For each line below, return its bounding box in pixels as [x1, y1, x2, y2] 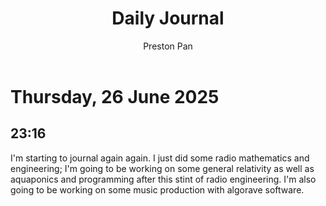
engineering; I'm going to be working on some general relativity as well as [10, 162, 315, 174]
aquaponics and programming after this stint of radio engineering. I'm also [10, 173, 317, 185]
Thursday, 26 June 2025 [10, 85, 220, 108]
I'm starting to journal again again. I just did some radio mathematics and [10, 152, 310, 164]
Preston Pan [143, 40, 193, 52]
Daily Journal [111, 7, 225, 30]
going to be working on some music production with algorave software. [10, 183, 305, 196]
